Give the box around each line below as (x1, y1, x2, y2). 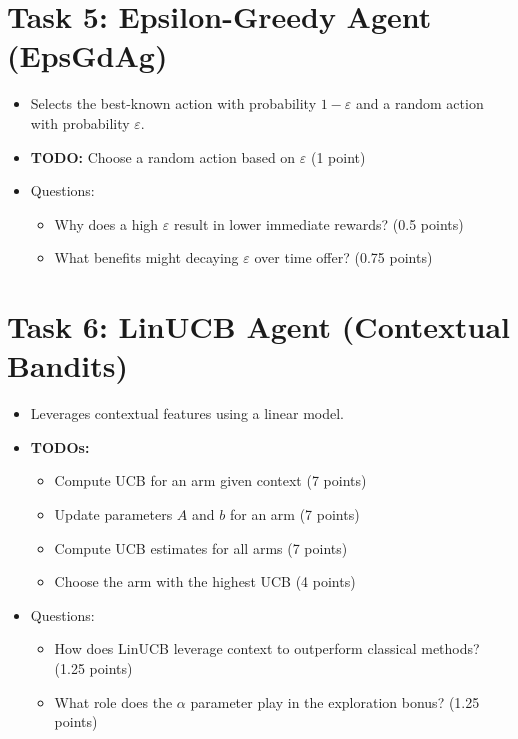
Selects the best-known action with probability (30, 93, 317, 114)
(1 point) (311, 146, 366, 167)
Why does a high (54, 213, 159, 234)
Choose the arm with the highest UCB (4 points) (54, 571, 356, 592)
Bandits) (7, 345, 129, 386)
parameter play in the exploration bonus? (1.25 (190, 691, 480, 712)
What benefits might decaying (54, 247, 239, 268)
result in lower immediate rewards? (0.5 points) (173, 213, 464, 234)
